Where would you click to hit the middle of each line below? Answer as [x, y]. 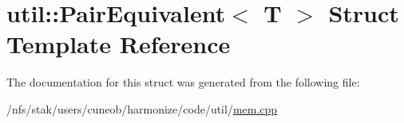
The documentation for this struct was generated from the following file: [183, 82]
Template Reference [119, 44]
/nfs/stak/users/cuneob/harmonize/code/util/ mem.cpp [142, 108]
